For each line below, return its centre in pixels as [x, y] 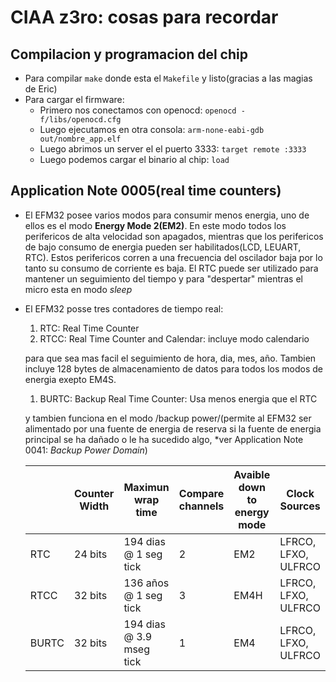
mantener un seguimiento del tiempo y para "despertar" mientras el [163, 278]
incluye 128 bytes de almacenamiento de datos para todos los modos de [174, 368]
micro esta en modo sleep [78, 289]
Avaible [252, 474]
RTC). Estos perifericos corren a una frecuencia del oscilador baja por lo [173, 257]
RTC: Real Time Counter [89, 328]
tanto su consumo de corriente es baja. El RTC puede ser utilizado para [171, 268]
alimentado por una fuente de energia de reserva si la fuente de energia [173, 428]
